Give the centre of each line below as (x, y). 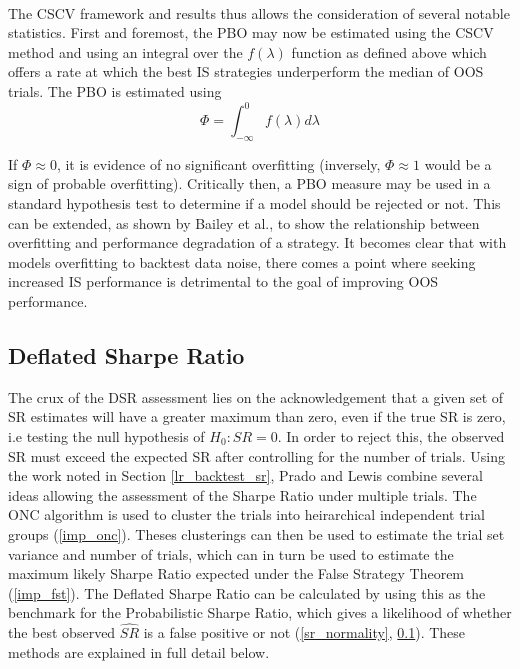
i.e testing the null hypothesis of (106, 436)
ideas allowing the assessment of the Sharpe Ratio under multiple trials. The (242, 494)
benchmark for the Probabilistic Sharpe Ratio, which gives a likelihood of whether (260, 612)
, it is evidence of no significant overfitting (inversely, (218, 163)
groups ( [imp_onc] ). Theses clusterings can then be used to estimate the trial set (256, 533)
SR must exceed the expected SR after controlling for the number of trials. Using (257, 455)
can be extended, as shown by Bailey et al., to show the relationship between (244, 222)
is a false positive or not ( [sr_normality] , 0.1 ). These (304, 632)
